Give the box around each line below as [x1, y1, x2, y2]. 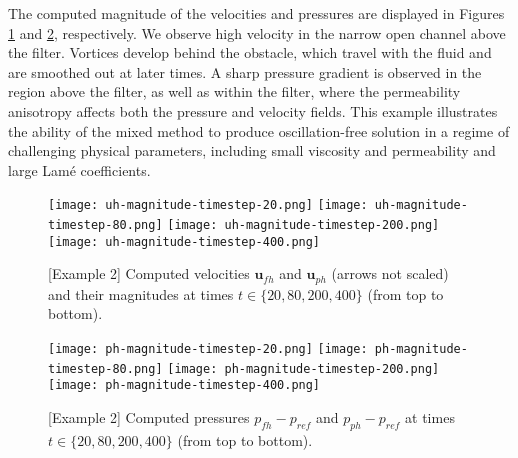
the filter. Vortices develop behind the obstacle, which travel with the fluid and [8, 42, 492, 63]
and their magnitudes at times [48, 283, 234, 304]
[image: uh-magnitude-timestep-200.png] [167, 218, 440, 232]
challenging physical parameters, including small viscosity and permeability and [8, 140, 496, 161]
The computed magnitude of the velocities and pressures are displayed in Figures [8, 3, 505, 23]
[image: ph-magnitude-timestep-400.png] [48, 378, 321, 393]
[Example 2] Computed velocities [48, 263, 250, 284]
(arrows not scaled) [331, 263, 449, 284]
